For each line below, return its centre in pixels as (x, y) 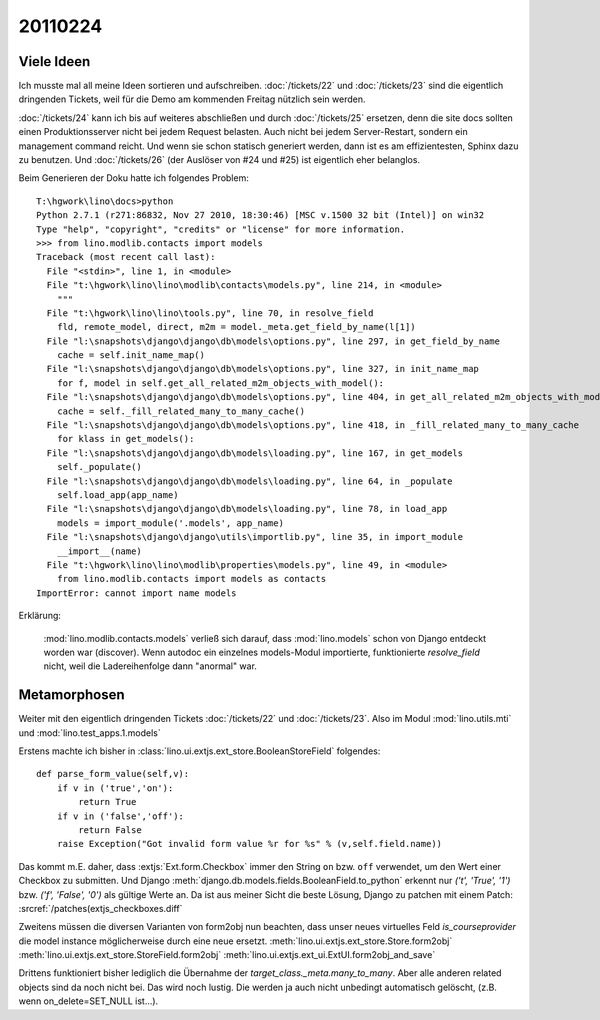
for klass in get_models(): (125, 439)
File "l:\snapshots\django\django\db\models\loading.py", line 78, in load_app (247, 509)
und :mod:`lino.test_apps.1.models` (89, 732)
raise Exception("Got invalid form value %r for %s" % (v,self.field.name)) (249, 844)
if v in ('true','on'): (115, 788)
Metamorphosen (71, 695)
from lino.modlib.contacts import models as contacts (191, 579)
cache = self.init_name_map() (130, 355)
